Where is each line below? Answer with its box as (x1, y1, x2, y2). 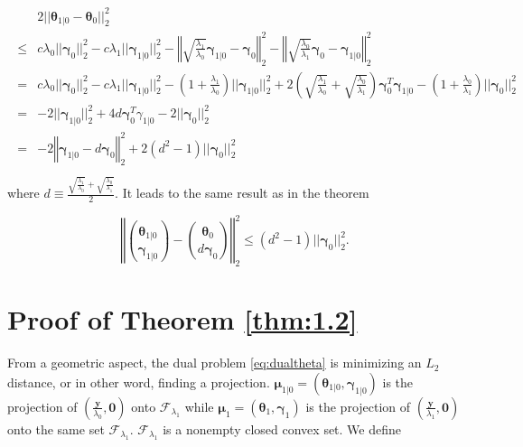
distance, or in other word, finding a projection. (7, 372, 270, 391)
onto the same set (7, 419, 105, 438)
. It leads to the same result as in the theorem (115, 183, 369, 202)
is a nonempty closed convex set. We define (163, 419, 402, 438)
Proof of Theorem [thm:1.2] (7, 301, 358, 338)
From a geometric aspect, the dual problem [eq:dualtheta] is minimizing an (7, 353, 422, 372)
